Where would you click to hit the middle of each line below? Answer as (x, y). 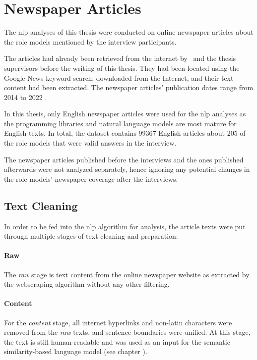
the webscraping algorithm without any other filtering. (87, 284)
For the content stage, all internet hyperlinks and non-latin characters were (118, 322)
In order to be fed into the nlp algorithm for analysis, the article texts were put (125, 226)
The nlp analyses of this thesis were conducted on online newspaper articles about (129, 32)
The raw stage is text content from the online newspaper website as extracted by (127, 274)
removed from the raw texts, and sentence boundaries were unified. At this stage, (127, 332)
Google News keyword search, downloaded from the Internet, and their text (119, 77)
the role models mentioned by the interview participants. (90, 41)
